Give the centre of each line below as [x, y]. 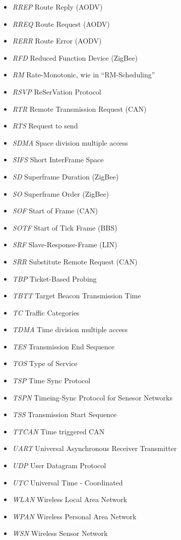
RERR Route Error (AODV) [57, 41]
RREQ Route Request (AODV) [61, 24]
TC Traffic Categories [46, 312]
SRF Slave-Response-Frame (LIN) [65, 244]
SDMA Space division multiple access [70, 142]
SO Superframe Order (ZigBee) [61, 193]
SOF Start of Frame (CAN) [55, 211]
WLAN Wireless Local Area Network [70, 499]
